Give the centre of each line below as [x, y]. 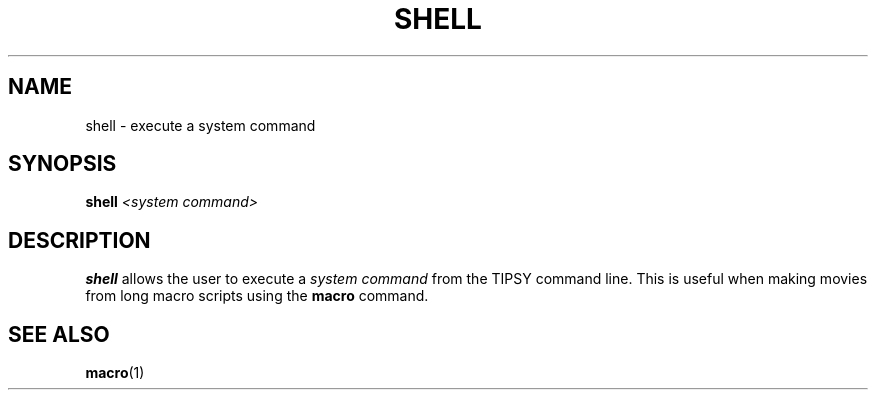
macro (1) [115, 373]
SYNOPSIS [62, 164]
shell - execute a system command [200, 125]
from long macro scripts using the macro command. [257, 296]
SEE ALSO [59, 334]
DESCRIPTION [79, 240]
